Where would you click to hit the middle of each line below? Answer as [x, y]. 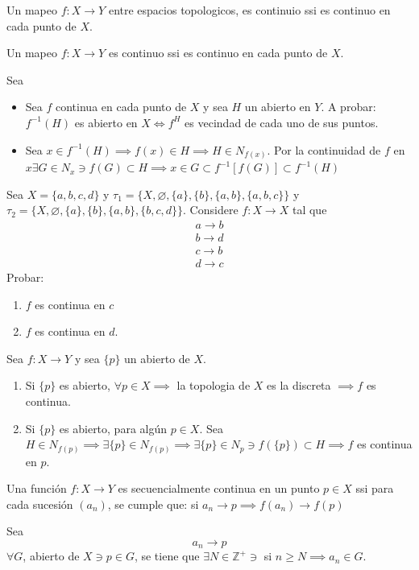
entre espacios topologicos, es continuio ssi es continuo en [249, 10]
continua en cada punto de [121, 107]
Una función [37, 488]
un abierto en [278, 107]
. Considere [211, 210]
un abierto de [157, 358]
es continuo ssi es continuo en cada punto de [218, 53]
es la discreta [299, 385]
